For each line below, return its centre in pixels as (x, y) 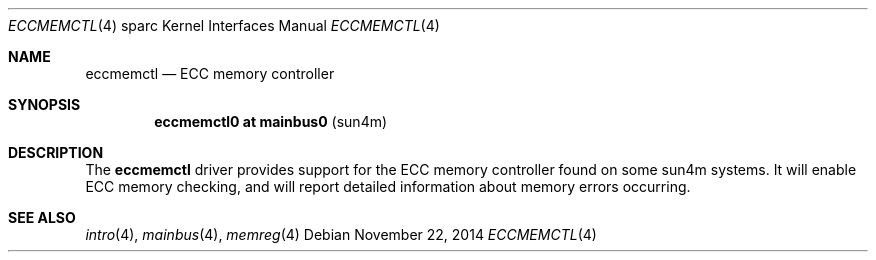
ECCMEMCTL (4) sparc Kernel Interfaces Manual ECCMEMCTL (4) (224, 25)
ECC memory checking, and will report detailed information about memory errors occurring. (388, 186)
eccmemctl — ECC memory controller (210, 73)
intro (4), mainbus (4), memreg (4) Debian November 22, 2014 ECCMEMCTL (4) (341, 234)
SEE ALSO (42, 217)
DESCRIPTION (56, 152)
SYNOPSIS (44, 104)
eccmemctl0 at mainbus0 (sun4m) (271, 121)
